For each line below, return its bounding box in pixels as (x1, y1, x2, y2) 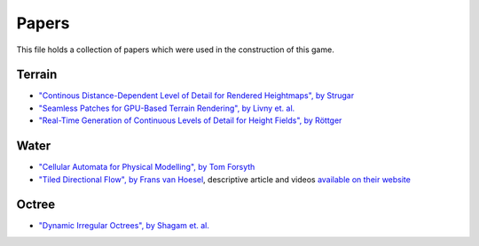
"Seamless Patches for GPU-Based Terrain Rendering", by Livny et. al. (38, 103, 295, 113)
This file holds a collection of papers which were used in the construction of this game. (16, 44, 334, 55)
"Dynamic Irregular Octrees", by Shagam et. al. (38, 220, 210, 231)
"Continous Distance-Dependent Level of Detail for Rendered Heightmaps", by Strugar (38, 90, 355, 101)
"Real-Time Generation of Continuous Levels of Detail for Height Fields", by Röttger (38, 115, 342, 126)
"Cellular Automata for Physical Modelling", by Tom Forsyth (38, 162, 255, 173)
